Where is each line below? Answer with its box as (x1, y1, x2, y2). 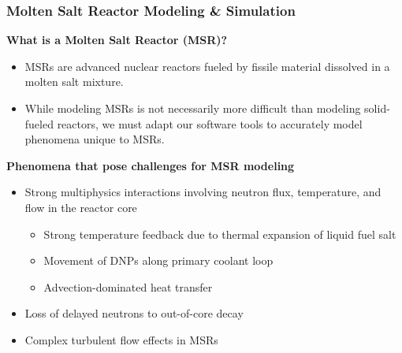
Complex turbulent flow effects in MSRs (24, 331, 218, 347)
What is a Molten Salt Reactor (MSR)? (6, 32, 228, 48)
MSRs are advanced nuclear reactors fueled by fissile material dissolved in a (24, 58, 390, 74)
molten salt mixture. (24, 73, 124, 90)
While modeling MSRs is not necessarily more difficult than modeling (24, 100, 361, 116)
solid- (364, 100, 390, 116)
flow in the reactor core (24, 199, 137, 215)
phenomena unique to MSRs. (24, 131, 165, 147)
